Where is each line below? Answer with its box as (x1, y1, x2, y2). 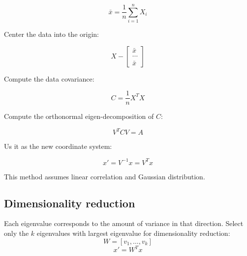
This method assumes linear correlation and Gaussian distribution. (4, 171, 205, 181)
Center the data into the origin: (4, 29, 99, 39)
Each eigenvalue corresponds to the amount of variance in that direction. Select (4, 218, 244, 228)
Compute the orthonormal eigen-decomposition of (4, 111, 154, 121)
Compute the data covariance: (4, 73, 94, 84)
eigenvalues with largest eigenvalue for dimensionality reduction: (36, 228, 230, 238)
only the (4, 228, 29, 238)
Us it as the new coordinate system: (4, 141, 112, 151)
